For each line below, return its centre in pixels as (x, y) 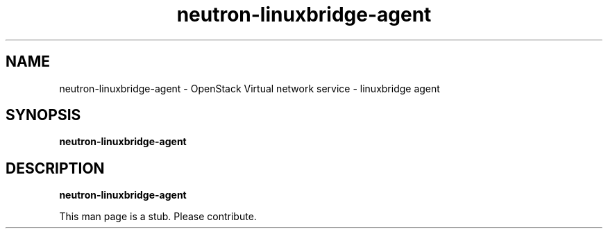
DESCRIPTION (55, 168)
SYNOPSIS (43, 115)
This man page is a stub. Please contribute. (158, 217)
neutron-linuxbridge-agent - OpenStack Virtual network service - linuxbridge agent (250, 88)
